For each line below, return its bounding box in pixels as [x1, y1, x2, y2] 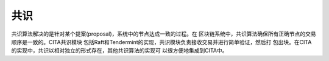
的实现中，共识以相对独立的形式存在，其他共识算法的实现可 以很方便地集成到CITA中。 [11, 47, 228, 54]
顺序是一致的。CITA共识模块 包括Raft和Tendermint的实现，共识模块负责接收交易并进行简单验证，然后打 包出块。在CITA [11, 38, 312, 45]
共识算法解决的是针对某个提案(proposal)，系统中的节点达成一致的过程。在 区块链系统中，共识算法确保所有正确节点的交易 [11, 30, 316, 37]
